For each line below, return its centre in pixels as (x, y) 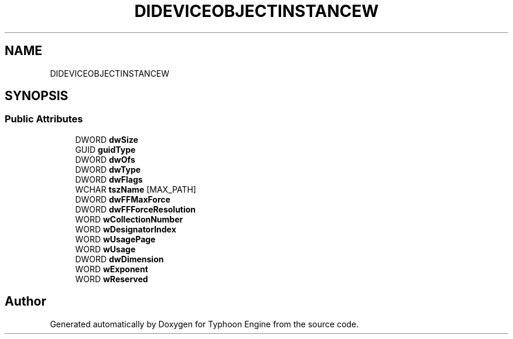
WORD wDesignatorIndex (126, 229)
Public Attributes (44, 119)
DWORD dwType (108, 169)
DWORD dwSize (107, 139)
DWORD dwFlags (109, 179)
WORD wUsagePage (115, 239)
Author (25, 302)
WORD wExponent (112, 269)
